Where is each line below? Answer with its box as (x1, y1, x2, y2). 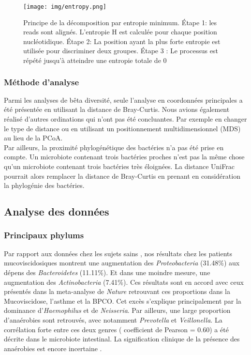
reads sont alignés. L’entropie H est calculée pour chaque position (23, 27, 217, 37)
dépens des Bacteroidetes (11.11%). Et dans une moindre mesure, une (4, 267, 210, 277)
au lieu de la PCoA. (4, 133, 63, 143)
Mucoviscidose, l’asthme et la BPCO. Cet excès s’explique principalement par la (4, 295, 241, 306)
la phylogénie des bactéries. (4, 180, 85, 190)
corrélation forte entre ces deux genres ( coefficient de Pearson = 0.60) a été (4, 324, 229, 334)
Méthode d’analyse (4, 76, 79, 88)
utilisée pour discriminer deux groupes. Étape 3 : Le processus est (23, 46, 218, 56)
